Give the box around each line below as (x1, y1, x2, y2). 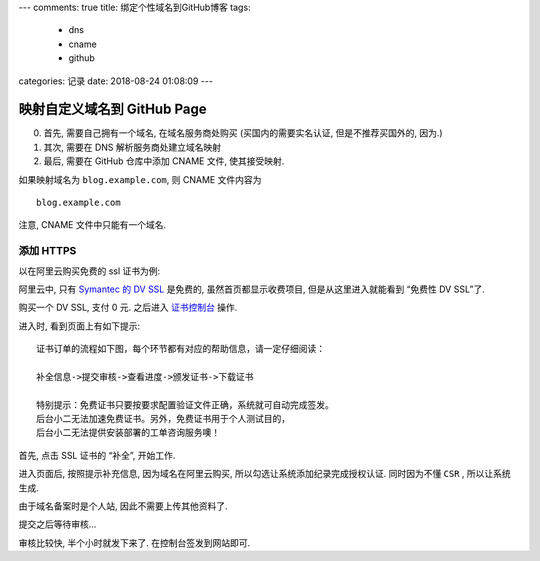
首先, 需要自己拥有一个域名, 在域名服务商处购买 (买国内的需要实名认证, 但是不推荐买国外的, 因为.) (43, 127, 444, 139)
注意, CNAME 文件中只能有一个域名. (18, 219, 167, 231)
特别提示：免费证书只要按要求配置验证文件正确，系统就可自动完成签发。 (36, 399, 334, 410)
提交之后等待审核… (18, 518, 97, 530)
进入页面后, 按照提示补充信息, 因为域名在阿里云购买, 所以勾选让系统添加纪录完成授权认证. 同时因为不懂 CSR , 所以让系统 (18, 468, 512, 480)
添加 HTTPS (18, 244, 77, 258)
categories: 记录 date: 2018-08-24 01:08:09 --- (18, 75, 214, 87)
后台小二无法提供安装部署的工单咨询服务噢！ (36, 427, 220, 439)
